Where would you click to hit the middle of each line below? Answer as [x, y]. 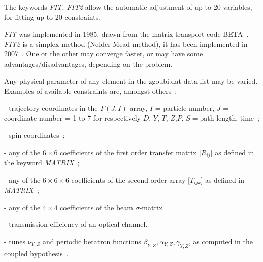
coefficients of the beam [96, 207]
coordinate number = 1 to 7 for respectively [72, 118]
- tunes [15, 241]
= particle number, [185, 108]
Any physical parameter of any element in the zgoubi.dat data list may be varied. [131, 81]
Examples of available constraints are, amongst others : [91, 91]
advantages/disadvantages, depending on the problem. [88, 63]
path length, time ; [229, 118]
